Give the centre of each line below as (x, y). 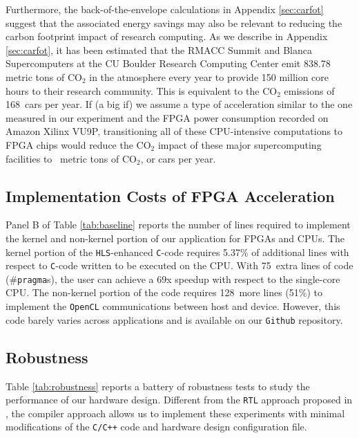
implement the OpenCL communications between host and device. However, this (173, 306)
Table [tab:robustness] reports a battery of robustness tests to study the (158, 386)
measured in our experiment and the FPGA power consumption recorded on (167, 117)
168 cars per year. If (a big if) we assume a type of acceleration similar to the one (179, 104)
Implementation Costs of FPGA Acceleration (170, 195)
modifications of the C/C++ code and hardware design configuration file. (156, 427)
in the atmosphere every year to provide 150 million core (209, 76)
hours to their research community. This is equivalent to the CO (142, 90)
